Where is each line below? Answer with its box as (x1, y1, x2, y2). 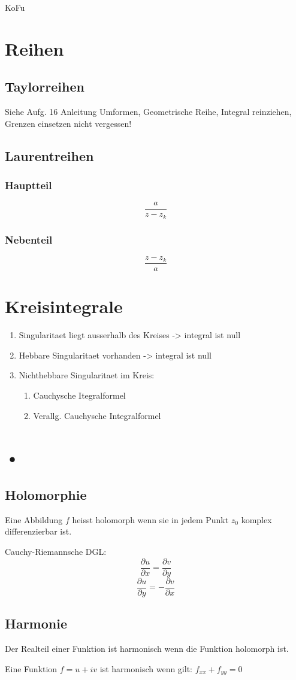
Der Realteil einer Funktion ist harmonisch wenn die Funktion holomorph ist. (5, 642, 289, 654)
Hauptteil (5, 178, 52, 193)
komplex (241, 513, 272, 526)
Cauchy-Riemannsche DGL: (5, 545, 107, 558)
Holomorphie (5, 485, 87, 504)
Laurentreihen (5, 146, 94, 165)
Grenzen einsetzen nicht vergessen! (5, 117, 132, 129)
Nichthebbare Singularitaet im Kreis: (19, 369, 155, 381)
